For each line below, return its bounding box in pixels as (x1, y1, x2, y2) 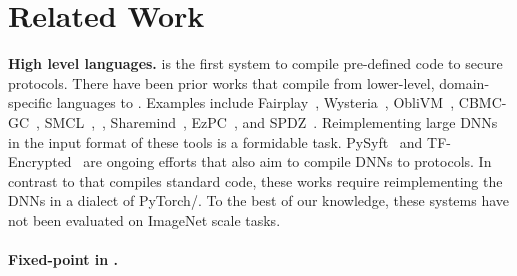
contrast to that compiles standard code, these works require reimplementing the (8, 170, 503, 191)
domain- (439, 72, 490, 93)
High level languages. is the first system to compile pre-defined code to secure (8, 53, 503, 74)
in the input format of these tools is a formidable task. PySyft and (8, 131, 423, 152)
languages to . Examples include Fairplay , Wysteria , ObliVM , (56, 92, 455, 113)
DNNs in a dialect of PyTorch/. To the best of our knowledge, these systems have (8, 190, 509, 211)
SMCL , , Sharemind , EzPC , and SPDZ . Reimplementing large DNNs (44, 111, 498, 132)
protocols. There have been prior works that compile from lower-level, (8, 72, 435, 93)
